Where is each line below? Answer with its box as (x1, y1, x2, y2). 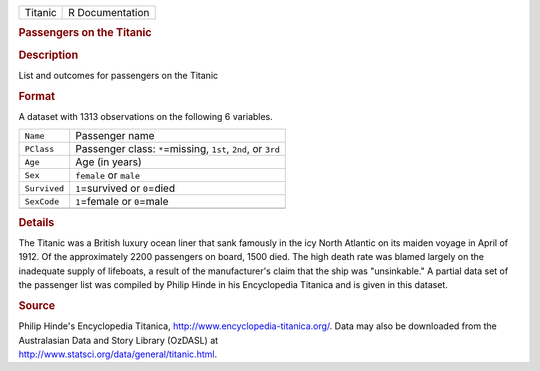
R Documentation (68, 6, 150, 19)
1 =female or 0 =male (75, 195, 169, 209)
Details (18, 215, 55, 229)
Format (18, 89, 55, 103)
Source (18, 298, 56, 312)
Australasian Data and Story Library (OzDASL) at (18, 334, 219, 346)
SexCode (24, 196, 60, 207)
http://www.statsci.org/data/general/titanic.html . (18, 348, 218, 360)
